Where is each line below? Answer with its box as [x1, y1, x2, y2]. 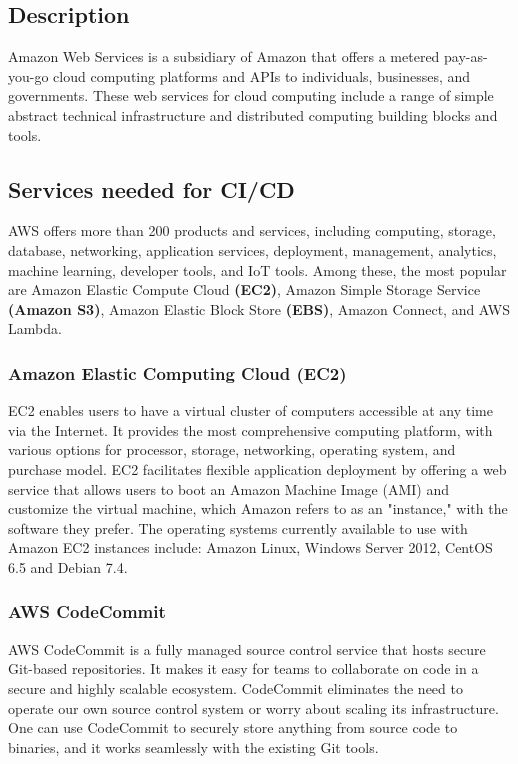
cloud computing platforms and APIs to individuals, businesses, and [53, 65, 471, 86]
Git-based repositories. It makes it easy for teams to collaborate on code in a [8, 658, 479, 679]
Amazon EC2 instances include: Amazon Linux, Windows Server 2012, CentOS [8, 537, 493, 558]
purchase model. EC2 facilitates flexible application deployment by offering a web [8, 458, 507, 479]
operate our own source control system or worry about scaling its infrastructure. [8, 697, 499, 718]
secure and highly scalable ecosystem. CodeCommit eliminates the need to [8, 677, 463, 698]
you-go [8, 65, 49, 86]
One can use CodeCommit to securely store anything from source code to [8, 717, 458, 738]
